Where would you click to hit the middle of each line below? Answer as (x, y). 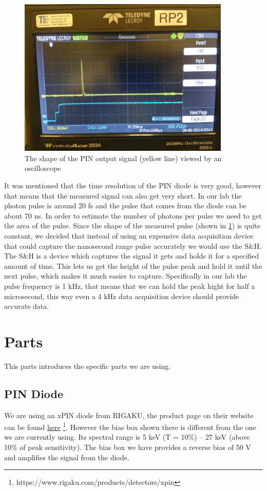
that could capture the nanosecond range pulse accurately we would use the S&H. (133, 246)
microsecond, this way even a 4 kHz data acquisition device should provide (122, 296)
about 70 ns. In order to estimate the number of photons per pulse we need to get (133, 215)
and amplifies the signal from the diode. (67, 457)
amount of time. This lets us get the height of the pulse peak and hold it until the (133, 266)
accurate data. (27, 306)
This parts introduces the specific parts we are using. (88, 366)
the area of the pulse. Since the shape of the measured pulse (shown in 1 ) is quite (132, 225)
